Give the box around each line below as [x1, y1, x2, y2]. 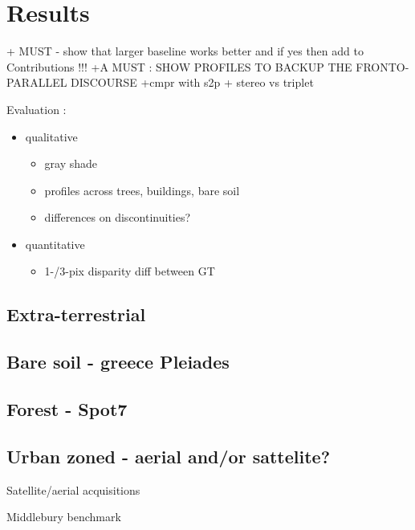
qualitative [25, 128, 78, 145]
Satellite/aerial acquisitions [6, 481, 140, 498]
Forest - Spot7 [6, 397, 128, 422]
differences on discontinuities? [44, 209, 191, 226]
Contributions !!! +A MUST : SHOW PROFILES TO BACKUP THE [6, 58, 352, 75]
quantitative [25, 235, 85, 252]
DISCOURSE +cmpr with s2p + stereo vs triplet [71, 74, 314, 91]
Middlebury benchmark [6, 508, 121, 525]
